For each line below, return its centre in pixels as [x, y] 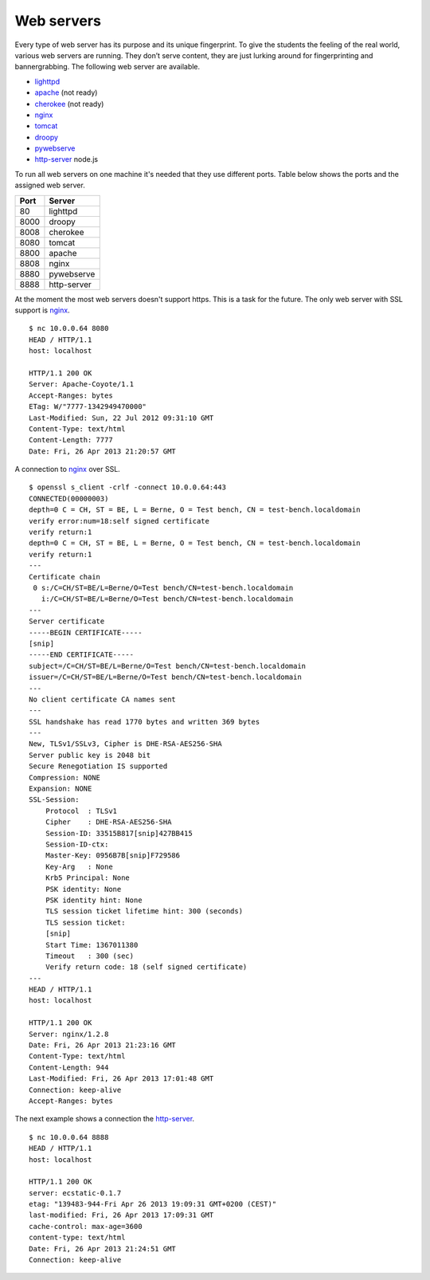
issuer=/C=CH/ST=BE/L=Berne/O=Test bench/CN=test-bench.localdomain [165, 677]
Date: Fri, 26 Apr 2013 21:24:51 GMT [103, 1249]
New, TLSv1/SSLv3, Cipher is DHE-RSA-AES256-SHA [125, 744]
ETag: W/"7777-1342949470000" [88, 407]
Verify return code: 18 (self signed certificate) [146, 967]
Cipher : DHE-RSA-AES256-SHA [108, 822]
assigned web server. [50, 185]
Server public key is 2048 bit [90, 755]
